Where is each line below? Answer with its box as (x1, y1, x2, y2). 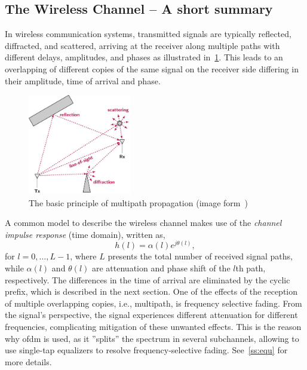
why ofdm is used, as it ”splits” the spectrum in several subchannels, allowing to (5, 332, 299, 344)
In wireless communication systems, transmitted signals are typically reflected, (5, 27, 291, 40)
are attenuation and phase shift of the (91, 262, 231, 274)
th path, (235, 262, 266, 274)
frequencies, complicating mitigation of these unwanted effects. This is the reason (5, 320, 302, 332)
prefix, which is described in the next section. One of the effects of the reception (5, 285, 297, 298)
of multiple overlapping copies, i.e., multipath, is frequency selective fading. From (5, 296, 302, 309)
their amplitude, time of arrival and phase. (5, 74, 161, 87)
